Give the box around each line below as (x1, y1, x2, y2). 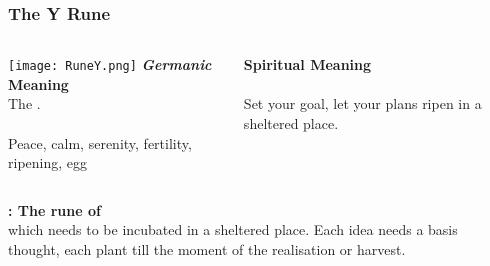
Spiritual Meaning (243, 54, 372, 75)
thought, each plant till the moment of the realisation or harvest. (8, 239, 406, 260)
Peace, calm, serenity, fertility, (8, 132, 192, 153)
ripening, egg (8, 152, 88, 173)
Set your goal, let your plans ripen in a (243, 93, 482, 114)
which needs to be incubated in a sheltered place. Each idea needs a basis (8, 219, 458, 240)
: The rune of (8, 199, 101, 220)
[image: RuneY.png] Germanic (8, 54, 212, 75)
